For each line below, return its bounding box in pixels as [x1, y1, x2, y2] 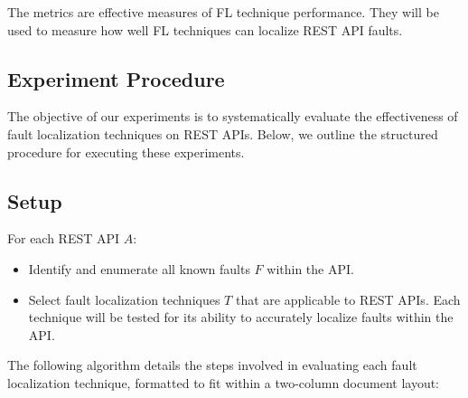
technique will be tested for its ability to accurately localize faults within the [28, 308, 454, 327]
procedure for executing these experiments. [7, 142, 245, 161]
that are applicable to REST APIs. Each [235, 289, 461, 308]
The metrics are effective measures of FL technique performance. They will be [7, 3, 439, 21]
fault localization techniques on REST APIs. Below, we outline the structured [7, 124, 438, 143]
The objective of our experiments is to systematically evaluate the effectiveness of [7, 107, 458, 126]
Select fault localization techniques [28, 289, 220, 308]
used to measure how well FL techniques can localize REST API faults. [7, 20, 403, 39]
